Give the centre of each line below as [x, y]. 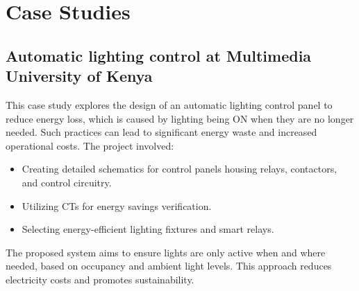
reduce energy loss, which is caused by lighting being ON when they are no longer [180, 118]
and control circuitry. [67, 182]
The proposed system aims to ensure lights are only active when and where [166, 252]
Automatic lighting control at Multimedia [159, 55]
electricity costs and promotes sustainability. [100, 279]
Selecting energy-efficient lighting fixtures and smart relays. [148, 229]
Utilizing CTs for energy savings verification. [117, 205]
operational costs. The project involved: [90, 145]
